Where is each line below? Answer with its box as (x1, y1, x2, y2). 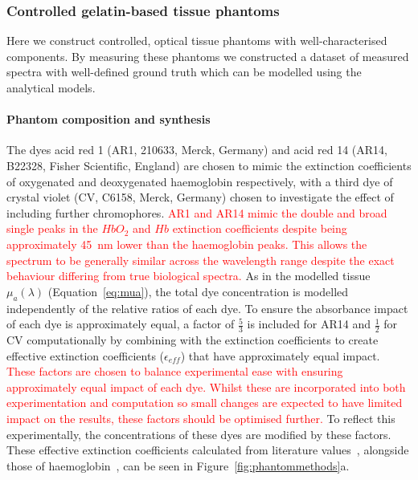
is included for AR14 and (247, 315, 371, 332)
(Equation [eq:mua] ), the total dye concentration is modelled (47, 283, 349, 299)
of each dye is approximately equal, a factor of (6, 315, 235, 332)
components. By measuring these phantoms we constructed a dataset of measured (6, 47, 409, 64)
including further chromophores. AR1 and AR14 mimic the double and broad (6, 204, 387, 221)
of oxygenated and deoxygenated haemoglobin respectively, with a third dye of (6, 173, 393, 189)
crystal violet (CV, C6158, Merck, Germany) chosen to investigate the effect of (6, 189, 394, 205)
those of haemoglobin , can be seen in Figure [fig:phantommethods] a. (6, 457, 350, 474)
